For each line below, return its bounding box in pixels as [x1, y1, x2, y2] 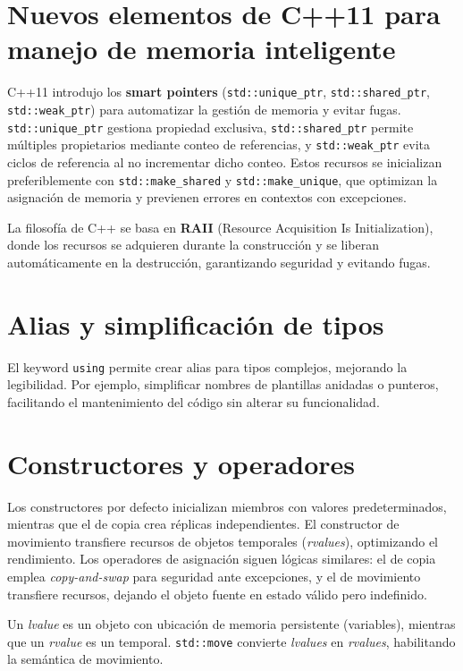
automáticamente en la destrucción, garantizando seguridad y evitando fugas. [7, 252, 431, 271]
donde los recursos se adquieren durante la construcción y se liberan [7, 235, 380, 254]
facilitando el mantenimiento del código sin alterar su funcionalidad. [7, 392, 380, 411]
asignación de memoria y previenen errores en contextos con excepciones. [7, 188, 407, 207]
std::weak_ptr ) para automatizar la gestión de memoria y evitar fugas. [7, 99, 401, 118]
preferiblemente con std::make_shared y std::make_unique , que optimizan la [7, 170, 438, 189]
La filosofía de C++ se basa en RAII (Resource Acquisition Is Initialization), [7, 217, 434, 236]
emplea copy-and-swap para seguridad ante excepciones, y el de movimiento [7, 567, 421, 586]
